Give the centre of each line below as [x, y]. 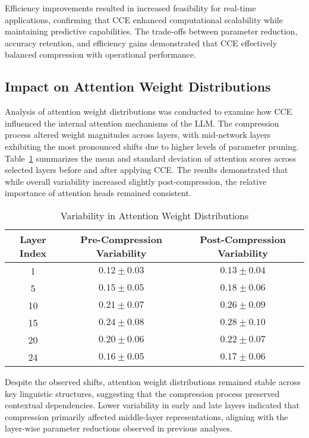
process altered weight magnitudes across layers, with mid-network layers [138, 135]
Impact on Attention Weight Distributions [138, 86]
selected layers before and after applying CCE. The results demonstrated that [146, 170]
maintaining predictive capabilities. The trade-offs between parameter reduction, [151, 31]
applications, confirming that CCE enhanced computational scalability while [144, 19]
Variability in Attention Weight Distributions [154, 215]
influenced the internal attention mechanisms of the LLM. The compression [142, 123]
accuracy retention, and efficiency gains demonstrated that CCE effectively [141, 42]
